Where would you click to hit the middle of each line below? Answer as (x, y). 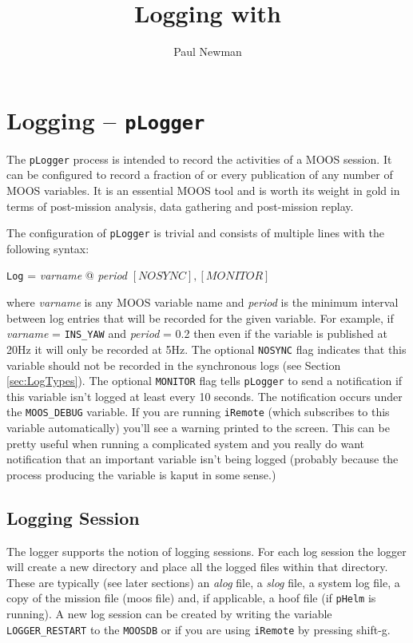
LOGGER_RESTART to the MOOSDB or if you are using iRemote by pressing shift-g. (199, 629)
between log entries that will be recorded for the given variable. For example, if (200, 318)
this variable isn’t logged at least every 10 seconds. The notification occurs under (205, 396)
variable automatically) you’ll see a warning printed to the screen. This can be (198, 428)
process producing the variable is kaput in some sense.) (141, 474)
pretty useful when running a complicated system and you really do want (185, 443)
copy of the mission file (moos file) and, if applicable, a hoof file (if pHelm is (191, 598)
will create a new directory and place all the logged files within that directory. (197, 567)
